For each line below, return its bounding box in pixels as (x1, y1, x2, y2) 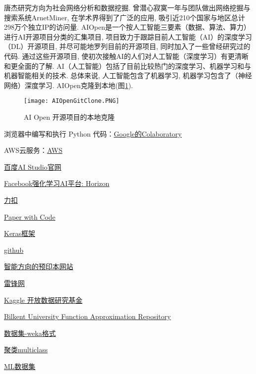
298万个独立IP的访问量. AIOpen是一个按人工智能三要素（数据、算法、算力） (4, 22, 251, 32)
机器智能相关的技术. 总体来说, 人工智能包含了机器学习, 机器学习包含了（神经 (4, 70, 252, 81)
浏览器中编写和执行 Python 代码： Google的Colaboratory (4, 128, 182, 139)
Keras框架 (4, 228, 36, 238)
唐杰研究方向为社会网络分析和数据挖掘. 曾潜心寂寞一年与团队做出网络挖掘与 (4, 2, 251, 12)
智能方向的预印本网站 (4, 261, 73, 272)
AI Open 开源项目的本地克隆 (24, 112, 115, 122)
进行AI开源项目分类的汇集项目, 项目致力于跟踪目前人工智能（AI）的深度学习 (4, 31, 252, 42)
